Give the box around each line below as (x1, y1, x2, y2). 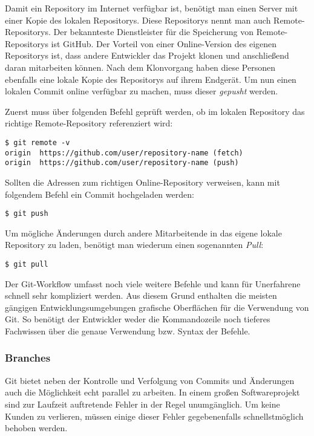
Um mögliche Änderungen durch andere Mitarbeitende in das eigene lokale (5, 226, 282, 239)
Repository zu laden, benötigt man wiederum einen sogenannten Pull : (5, 238, 264, 251)
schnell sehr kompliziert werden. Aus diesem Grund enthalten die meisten (5, 289, 277, 302)
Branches (5, 350, 51, 365)
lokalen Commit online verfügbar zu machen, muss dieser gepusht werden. (5, 85, 278, 97)
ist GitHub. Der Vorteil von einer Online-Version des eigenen (51, 37, 277, 50)
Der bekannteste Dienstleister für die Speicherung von (53, 25, 254, 38)
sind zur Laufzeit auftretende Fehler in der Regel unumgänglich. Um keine (5, 397, 280, 410)
